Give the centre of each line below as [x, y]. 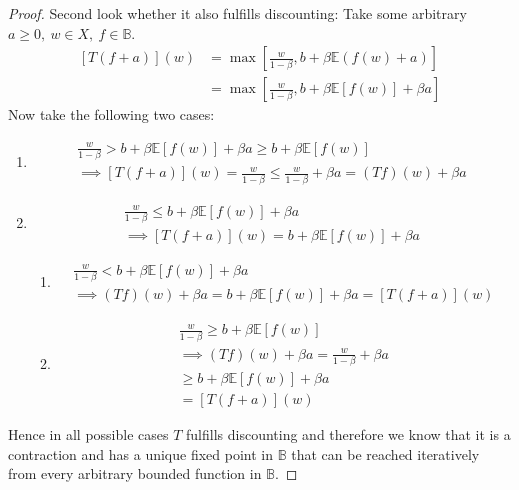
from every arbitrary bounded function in [135, 473]
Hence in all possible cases [88, 434]
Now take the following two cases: [111, 114]
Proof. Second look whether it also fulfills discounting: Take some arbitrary [237, 13]
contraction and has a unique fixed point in [140, 453]
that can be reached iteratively [385, 453]
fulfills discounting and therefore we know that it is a [348, 434]
